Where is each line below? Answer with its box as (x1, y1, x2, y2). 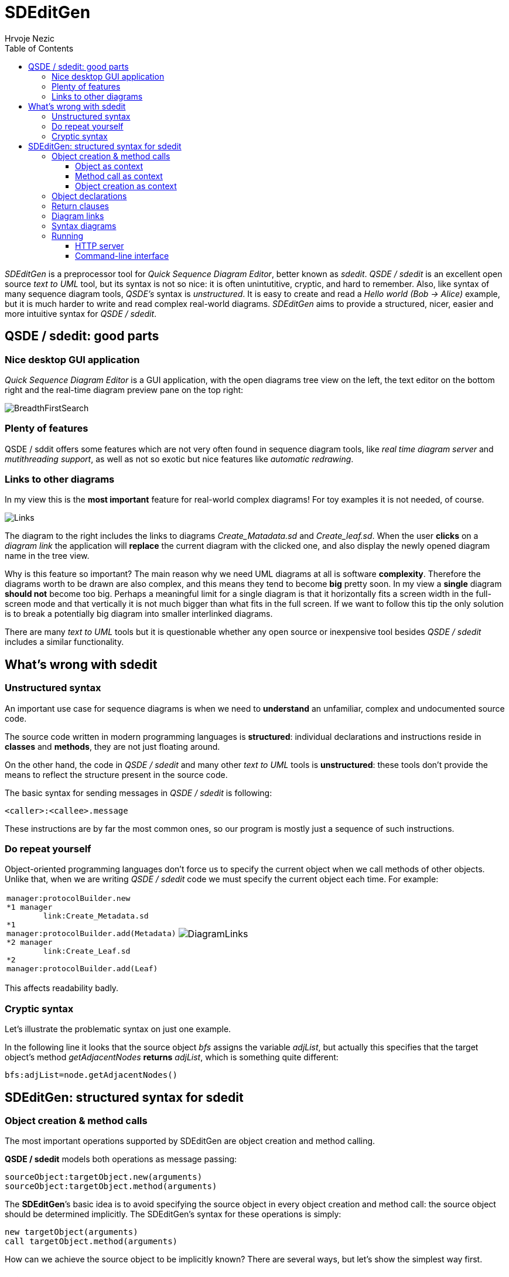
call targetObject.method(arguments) (5, 1237, 178, 1247)
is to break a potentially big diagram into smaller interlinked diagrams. (5, 609, 273, 619)
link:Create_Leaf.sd (43, 947, 131, 956)
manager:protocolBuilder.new (6, 894, 131, 903)
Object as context (75, 161, 143, 171)
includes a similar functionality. (5, 637, 124, 647)
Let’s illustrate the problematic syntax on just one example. (5, 1024, 231, 1034)
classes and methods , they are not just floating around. (5, 741, 220, 752)
